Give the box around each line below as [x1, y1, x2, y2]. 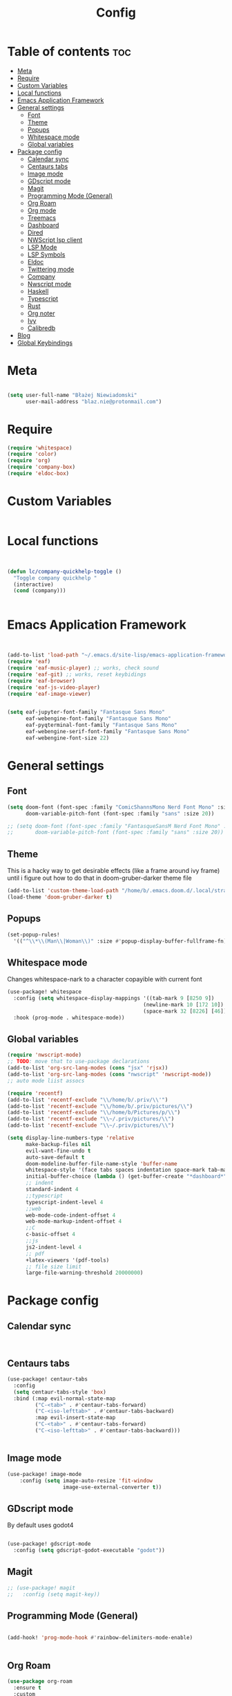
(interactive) [13, 581, 54, 588]
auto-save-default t [25, 1154, 85, 1161]
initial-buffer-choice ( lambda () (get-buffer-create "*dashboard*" [25, 1173, 227, 1180]
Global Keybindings [17, 338, 73, 347]
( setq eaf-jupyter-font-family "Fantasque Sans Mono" [7, 709, 166, 716]
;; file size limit [25, 1263, 81, 1270]
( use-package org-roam [7, 1678, 72, 1685]
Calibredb [27, 324, 56, 332]
